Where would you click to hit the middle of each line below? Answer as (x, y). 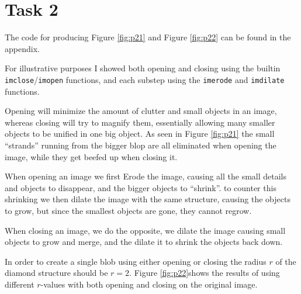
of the (286, 261)
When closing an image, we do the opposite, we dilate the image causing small (145, 230)
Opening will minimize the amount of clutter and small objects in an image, (141, 111)
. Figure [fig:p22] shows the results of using (205, 273)
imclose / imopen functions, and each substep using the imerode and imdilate (145, 79)
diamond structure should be (56, 273)
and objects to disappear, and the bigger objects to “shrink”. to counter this (141, 187)
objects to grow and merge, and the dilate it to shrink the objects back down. (144, 242)
